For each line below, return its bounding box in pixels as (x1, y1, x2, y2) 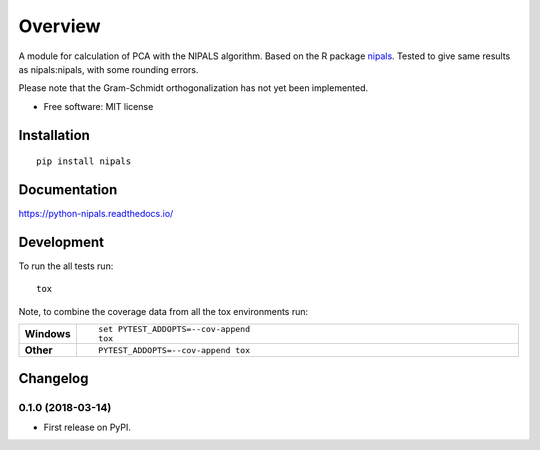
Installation (18, 126, 90, 144)
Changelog (18, 370, 89, 387)
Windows (24, 327, 71, 341)
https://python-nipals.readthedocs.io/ (18, 208, 174, 220)
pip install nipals (36, 156, 132, 167)
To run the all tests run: (18, 260, 114, 272)
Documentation (18, 181, 118, 198)
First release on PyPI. (43, 421, 132, 433)
